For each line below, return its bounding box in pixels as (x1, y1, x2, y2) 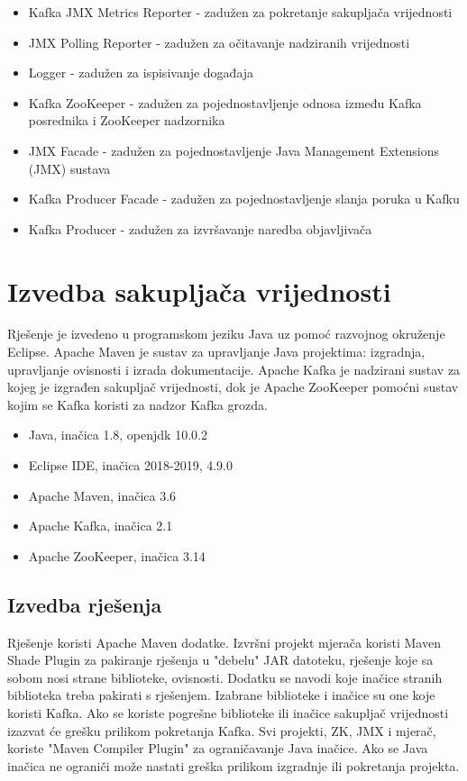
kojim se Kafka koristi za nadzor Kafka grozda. (7, 395, 268, 413)
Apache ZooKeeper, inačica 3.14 (28, 546, 206, 565)
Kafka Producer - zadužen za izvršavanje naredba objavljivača (28, 219, 372, 238)
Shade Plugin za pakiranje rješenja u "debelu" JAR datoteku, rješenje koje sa (7, 650, 434, 669)
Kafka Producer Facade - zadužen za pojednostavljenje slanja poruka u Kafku (28, 189, 460, 208)
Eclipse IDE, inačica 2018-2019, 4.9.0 (28, 456, 233, 475)
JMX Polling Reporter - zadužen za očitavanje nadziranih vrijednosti (28, 32, 410, 51)
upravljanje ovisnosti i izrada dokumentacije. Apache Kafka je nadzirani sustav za (7, 359, 461, 378)
